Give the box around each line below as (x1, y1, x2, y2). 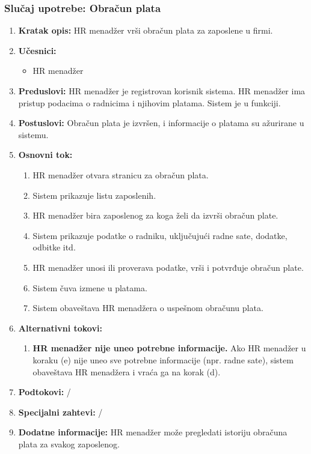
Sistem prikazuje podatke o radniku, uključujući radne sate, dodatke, (32, 229, 288, 241)
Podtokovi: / (18, 386, 71, 398)
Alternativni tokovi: (18, 321, 102, 334)
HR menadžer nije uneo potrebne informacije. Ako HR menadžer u (32, 342, 306, 354)
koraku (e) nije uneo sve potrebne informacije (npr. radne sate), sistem (32, 353, 294, 366)
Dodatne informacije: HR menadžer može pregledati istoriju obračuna (18, 426, 288, 438)
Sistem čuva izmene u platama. (32, 281, 147, 294)
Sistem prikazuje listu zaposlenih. (32, 189, 156, 201)
